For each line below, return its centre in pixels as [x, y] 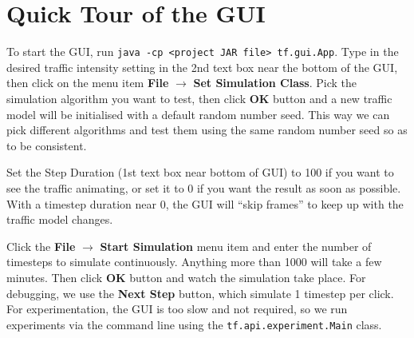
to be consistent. [47, 145]
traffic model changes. [60, 219]
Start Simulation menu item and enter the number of [236, 246]
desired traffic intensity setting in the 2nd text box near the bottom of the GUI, [202, 67]
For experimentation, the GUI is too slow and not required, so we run [177, 309]
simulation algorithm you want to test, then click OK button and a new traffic [199, 98]
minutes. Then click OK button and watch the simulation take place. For [186, 277]
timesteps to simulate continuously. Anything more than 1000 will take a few [194, 262]
